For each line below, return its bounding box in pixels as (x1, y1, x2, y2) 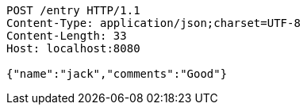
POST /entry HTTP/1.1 (6, 4, 140, 17)
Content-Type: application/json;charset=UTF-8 (6, 17, 301, 29)
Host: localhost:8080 (6, 42, 140, 55)
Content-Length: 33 (6, 29, 127, 42)
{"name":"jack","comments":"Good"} (6, 67, 228, 80)
